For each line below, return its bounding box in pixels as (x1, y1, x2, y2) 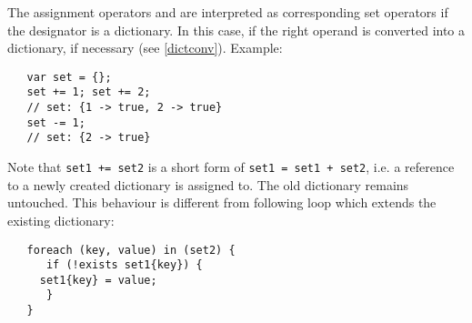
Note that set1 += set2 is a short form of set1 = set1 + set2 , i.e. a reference (7, 157, 455, 177)
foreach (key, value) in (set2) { (26, 243, 236, 257)
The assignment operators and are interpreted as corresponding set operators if (7, 3, 448, 21)
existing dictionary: (7, 210, 115, 229)
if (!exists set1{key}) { (45, 258, 203, 272)
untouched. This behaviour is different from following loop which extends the (7, 193, 437, 212)
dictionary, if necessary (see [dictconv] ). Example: (7, 38, 283, 57)
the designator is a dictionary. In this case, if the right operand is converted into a (7, 20, 466, 39)
